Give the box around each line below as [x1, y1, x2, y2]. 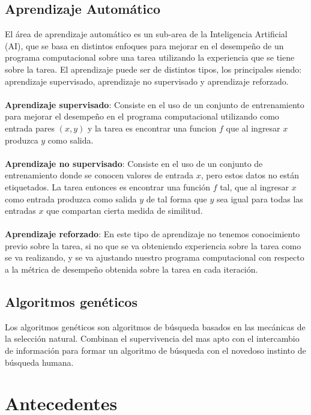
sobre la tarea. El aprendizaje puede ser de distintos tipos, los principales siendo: [5, 62, 302, 75]
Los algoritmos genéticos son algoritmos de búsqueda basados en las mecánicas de [5, 320, 306, 333]
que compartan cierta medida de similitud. [46, 204, 203, 217]
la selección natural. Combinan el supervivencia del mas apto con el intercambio [5, 332, 300, 345]
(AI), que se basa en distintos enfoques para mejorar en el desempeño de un [5, 39, 284, 52]
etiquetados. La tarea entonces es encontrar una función [5, 180, 210, 193]
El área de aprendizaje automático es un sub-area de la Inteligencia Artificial [5, 28, 288, 40]
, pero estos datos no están [201, 169, 300, 181]
